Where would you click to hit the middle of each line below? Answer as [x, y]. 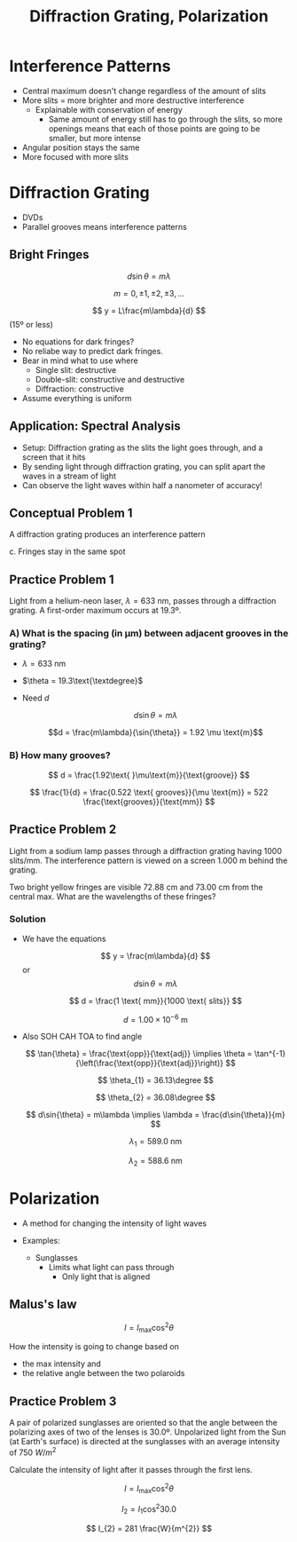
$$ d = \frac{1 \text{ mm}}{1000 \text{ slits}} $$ [155, 1000]
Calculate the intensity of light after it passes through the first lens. [131, 1469]
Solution [28, 919]
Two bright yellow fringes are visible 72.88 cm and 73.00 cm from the [136, 887]
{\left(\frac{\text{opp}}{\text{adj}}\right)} [149, 1064]
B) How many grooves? [60, 755]
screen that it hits [54, 457]
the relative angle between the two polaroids [103, 1373]
